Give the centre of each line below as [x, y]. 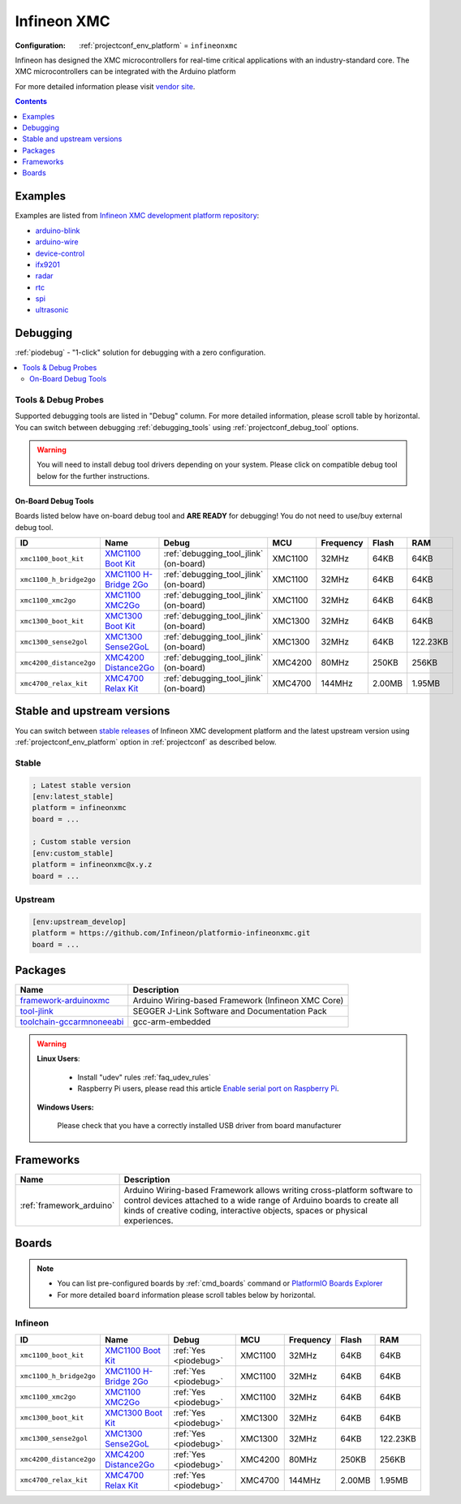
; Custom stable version [82, 842]
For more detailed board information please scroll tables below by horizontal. [187, 1295]
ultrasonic [52, 310]
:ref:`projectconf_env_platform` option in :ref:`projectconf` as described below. [146, 742]
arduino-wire [57, 242]
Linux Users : [58, 1058]
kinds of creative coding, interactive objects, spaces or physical [246, 1210]
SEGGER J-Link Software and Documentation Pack [230, 1011]
